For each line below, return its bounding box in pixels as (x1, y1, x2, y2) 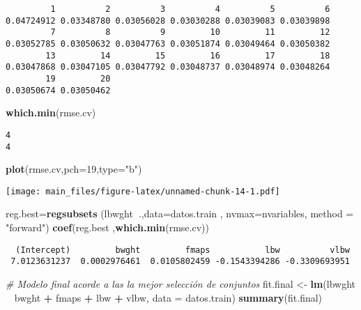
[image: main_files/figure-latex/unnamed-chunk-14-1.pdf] (6, 186, 280, 196)
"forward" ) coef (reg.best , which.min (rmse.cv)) (6, 220, 209, 234)
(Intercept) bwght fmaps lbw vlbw (15, 245, 350, 255)
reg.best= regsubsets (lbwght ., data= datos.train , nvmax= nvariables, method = (6, 206, 354, 221)
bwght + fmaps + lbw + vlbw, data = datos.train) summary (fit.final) (14, 290, 323, 304)
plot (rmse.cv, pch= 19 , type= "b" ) (6, 162, 142, 176)
